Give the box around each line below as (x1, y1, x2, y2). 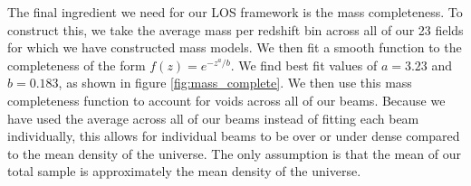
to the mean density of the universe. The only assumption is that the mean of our (7, 144, 461, 163)
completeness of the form (7, 55, 146, 74)
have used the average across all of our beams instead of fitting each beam (7, 108, 419, 127)
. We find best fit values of (230, 55, 378, 74)
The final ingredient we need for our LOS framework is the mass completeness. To (7, 3, 463, 21)
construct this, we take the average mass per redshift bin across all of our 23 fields (7, 20, 464, 39)
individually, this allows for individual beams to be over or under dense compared (7, 126, 460, 145)
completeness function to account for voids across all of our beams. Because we (7, 90, 446, 109)
